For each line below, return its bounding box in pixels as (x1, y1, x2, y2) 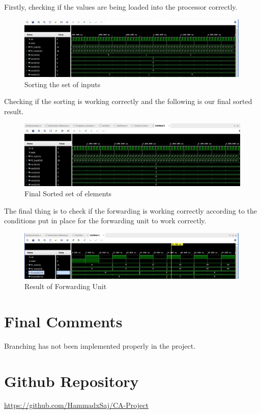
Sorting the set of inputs (24, 79, 101, 89)
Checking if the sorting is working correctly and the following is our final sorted (4, 96, 252, 107)
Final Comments (4, 310, 123, 331)
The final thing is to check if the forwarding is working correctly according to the (4, 205, 257, 216)
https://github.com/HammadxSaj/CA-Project (4, 400, 149, 410)
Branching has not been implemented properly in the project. (4, 340, 196, 351)
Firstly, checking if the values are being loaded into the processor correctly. (4, 2, 238, 12)
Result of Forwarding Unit (24, 281, 107, 292)
